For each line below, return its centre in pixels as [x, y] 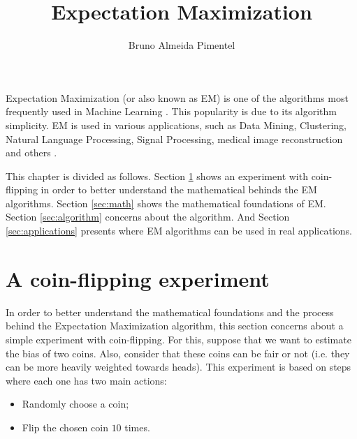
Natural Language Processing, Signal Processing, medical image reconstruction [174, 139]
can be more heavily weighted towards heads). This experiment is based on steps [178, 367]
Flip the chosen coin [65, 427]
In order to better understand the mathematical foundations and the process [170, 312]
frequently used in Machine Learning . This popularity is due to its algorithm [171, 111]
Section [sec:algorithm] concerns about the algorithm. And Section [148, 217]
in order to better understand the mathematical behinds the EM [179, 189]
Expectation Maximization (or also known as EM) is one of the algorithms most [177, 97]
